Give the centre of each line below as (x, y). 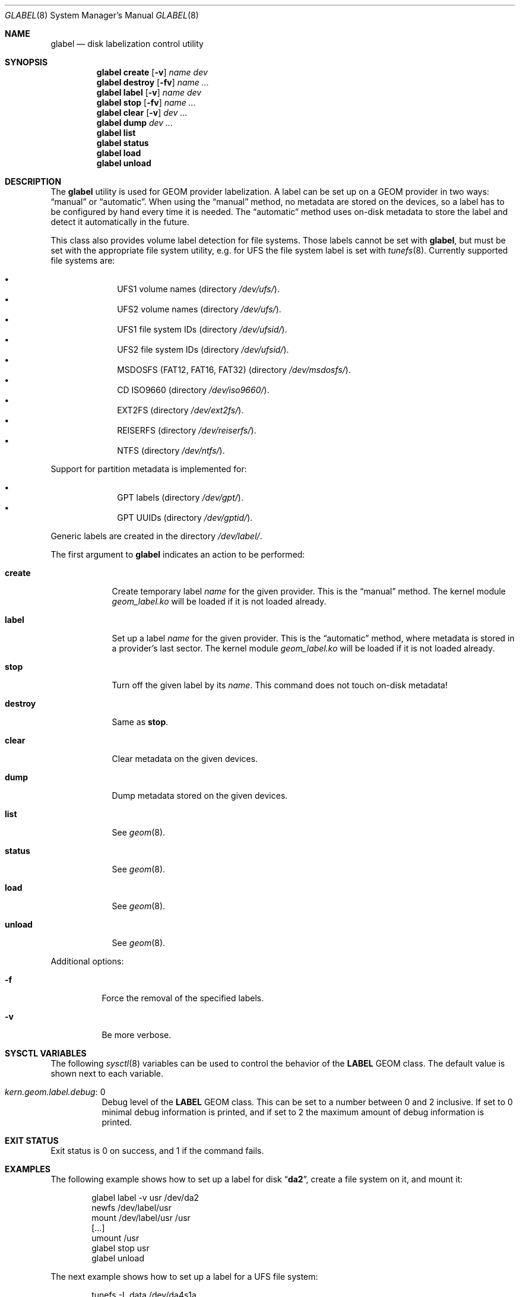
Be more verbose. (137, 1035)
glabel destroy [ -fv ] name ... (153, 82)
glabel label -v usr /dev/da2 (145, 1198)
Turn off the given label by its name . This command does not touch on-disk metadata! (280, 685)
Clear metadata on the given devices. (185, 759)
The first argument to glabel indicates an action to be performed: (178, 554)
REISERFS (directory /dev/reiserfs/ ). (187, 430)
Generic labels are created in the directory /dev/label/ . (156, 536)
